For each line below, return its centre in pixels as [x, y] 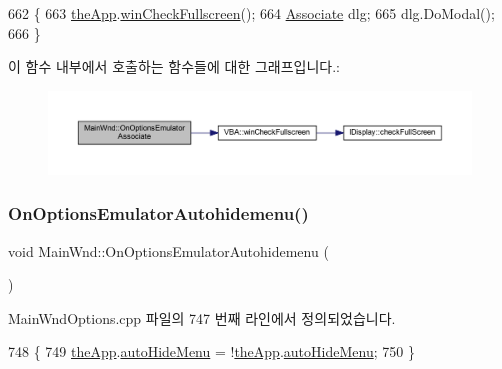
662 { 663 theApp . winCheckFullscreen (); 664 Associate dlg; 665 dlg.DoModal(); [251, 13]
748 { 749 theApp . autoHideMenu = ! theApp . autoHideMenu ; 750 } [211, 351]
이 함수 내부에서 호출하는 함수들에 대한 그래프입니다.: [174, 66]
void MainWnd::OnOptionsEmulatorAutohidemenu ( [168, 250]
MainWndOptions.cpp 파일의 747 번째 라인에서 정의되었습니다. [202, 317]
